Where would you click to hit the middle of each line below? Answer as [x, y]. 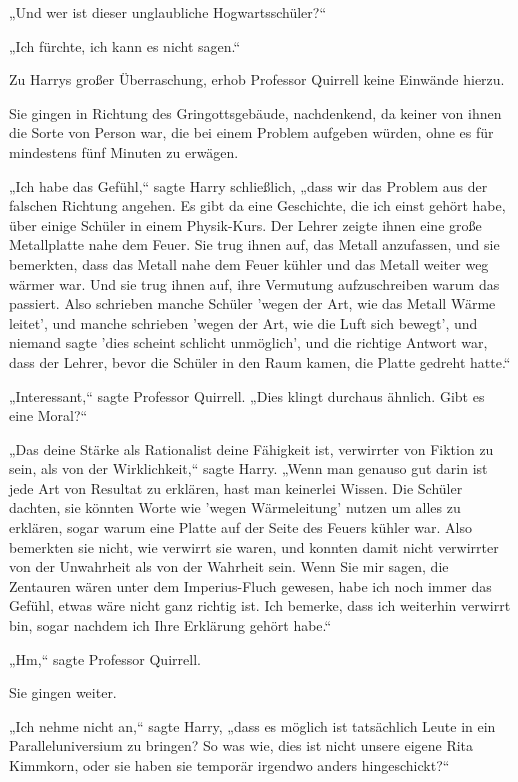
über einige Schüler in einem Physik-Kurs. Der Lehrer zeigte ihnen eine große [245, 224]
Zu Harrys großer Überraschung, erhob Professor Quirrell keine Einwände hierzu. [257, 79]
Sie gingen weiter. [63, 692]
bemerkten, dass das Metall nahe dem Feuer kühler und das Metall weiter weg [249, 263]
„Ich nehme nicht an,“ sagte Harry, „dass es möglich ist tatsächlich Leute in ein [252, 725]
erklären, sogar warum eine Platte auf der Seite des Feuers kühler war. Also [240, 527]
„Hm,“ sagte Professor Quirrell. [105, 658]
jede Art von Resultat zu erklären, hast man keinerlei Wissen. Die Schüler [236, 487]
